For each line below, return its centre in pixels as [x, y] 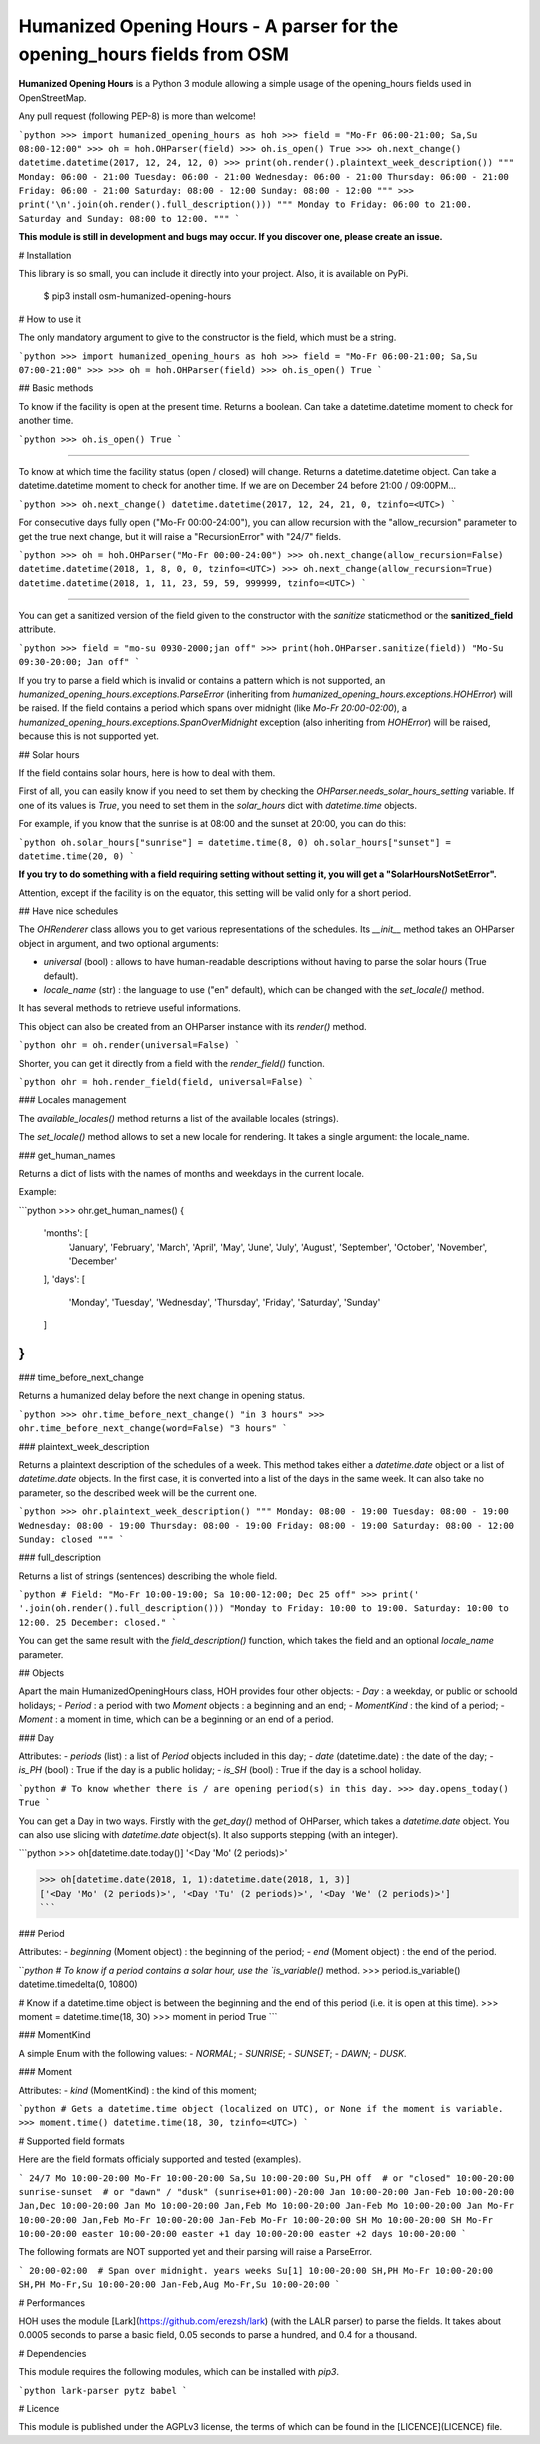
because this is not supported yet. [89, 736]
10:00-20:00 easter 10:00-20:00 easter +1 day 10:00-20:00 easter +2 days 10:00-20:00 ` [242, 2234]
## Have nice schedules [68, 911]
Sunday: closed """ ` [71, 1539]
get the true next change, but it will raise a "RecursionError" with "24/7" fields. [180, 536]
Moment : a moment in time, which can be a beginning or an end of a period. [176, 1719]
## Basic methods [56, 388]
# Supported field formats [71, 2141]
